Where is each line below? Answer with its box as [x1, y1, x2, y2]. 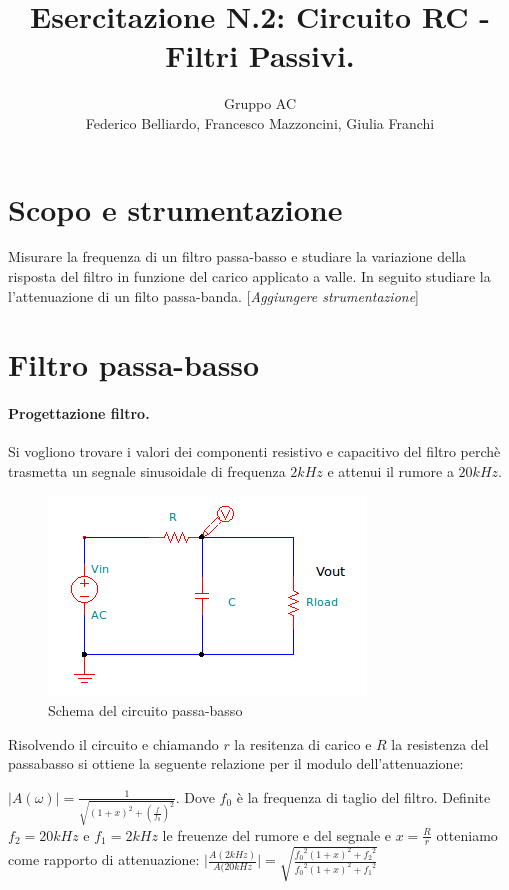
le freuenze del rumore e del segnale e [162, 824, 391, 845]
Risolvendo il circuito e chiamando [8, 733, 219, 754]
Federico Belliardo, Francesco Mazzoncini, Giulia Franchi [85, 112, 435, 133]
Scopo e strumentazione [8, 188, 343, 229]
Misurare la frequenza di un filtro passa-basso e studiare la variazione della [8, 246, 467, 267]
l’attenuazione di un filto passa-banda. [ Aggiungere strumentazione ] [8, 285, 420, 306]
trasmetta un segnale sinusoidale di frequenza [8, 460, 286, 481]
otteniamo [436, 824, 498, 845]
